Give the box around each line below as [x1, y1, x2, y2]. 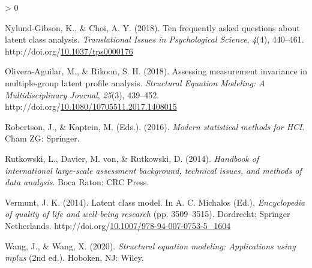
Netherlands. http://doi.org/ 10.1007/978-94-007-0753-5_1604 [5, 219, 231, 231]
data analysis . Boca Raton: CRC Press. [5, 176, 149, 188]
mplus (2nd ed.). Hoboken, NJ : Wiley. [5, 251, 144, 264]
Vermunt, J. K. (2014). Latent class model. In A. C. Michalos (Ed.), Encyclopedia [5, 195, 305, 208]
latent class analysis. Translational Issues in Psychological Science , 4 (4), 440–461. [5, 33, 304, 46]
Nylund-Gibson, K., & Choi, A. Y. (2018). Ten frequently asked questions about [5, 21, 300, 34]
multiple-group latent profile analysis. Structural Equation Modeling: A [5, 76, 265, 89]
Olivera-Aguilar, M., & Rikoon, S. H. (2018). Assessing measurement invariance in [5, 65, 307, 77]
